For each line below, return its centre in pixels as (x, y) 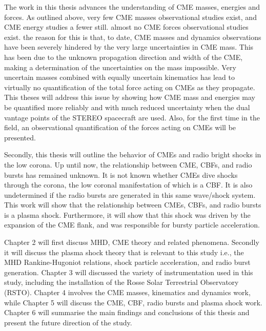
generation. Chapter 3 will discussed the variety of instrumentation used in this (129, 272)
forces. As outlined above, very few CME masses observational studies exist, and (130, 17)
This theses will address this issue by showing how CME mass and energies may (130, 97)
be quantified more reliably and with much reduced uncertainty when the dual (127, 107)
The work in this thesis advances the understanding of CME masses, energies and (132, 7)
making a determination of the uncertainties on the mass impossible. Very (120, 67)
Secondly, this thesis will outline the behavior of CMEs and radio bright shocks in (133, 154)
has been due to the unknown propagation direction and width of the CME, (124, 57)
